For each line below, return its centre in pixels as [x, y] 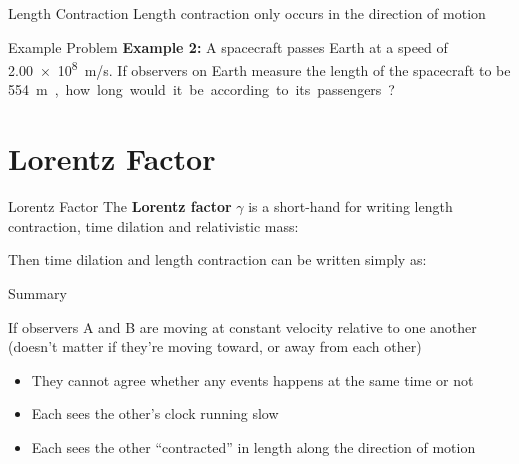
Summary [37, 292]
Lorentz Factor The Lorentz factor [120, 206]
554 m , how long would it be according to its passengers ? [201, 89]
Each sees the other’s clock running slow [155, 413]
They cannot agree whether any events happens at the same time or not [252, 379]
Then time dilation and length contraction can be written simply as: [217, 259]
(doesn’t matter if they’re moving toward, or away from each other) [215, 346]
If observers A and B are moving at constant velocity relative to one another [242, 326]
